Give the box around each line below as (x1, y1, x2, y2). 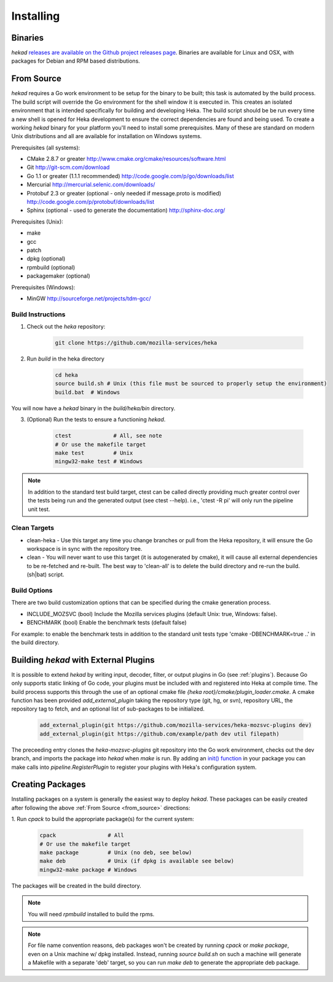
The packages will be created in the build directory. (11, 882, 141, 889)
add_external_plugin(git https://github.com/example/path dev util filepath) (39, 730, 280, 737)
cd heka (55, 372, 78, 379)
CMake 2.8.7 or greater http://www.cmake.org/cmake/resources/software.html (26, 155, 226, 163)
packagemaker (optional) (26, 272, 90, 279)
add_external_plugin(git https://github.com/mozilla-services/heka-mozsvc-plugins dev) (39, 722, 312, 729)
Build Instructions (11, 310, 66, 319)
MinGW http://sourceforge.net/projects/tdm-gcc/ (26, 295, 151, 302)
